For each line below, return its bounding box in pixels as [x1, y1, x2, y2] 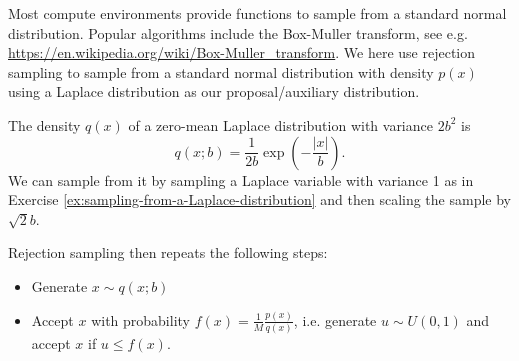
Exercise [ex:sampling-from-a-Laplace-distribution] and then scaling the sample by [8, 189, 511, 210]
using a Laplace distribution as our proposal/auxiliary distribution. [8, 81, 420, 102]
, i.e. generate [293, 309, 377, 330]
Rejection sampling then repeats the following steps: [8, 242, 328, 263]
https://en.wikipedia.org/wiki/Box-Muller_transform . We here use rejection [8, 42, 475, 63]
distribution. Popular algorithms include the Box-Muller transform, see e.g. [8, 22, 468, 43]
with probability [91, 309, 190, 330]
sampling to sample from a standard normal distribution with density [8, 61, 434, 82]
